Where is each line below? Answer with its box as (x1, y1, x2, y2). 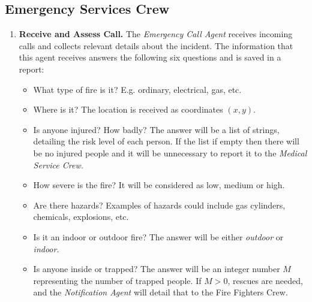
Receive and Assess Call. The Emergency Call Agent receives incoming (19, 28, 293, 40)
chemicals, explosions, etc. (33, 210, 129, 223)
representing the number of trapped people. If (33, 274, 202, 286)
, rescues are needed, (227, 274, 303, 286)
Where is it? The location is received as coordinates (33, 103, 223, 116)
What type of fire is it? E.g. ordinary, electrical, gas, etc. (33, 83, 242, 95)
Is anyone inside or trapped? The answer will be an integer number (33, 262, 280, 275)
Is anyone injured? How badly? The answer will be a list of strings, (33, 123, 280, 135)
